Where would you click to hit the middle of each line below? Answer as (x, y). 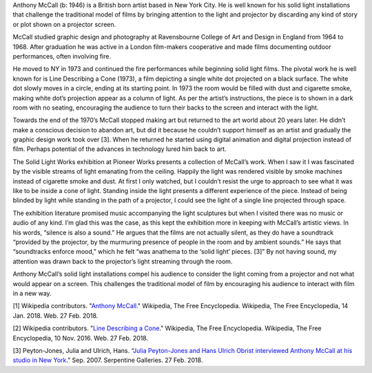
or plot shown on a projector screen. (64, 24)
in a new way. (32, 293)
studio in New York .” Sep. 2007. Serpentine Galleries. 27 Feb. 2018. (108, 360)
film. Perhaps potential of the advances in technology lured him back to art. (120, 149)
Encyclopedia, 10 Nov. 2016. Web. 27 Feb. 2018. (80, 338)
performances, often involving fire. (62, 56)
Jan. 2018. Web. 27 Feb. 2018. (55, 315)
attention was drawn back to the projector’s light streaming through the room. (123, 261)
